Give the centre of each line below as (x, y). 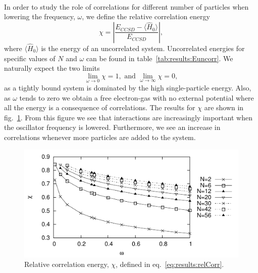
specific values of (30, 58)
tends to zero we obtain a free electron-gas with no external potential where (137, 97)
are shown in (224, 107)
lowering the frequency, (40, 16)
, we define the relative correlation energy (146, 16)
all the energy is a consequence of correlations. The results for (100, 107)
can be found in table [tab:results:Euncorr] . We (160, 58)
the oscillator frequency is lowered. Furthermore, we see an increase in (112, 127)
